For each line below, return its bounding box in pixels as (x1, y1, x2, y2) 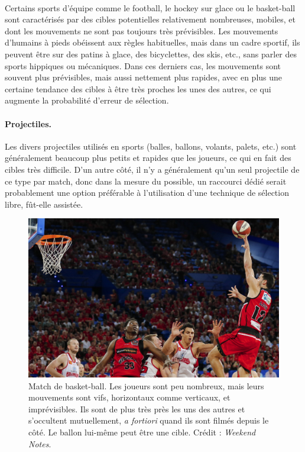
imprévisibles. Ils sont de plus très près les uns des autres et (28, 402, 245, 415)
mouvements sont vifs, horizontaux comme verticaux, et (28, 391, 231, 403)
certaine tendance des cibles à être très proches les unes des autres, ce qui (5, 82, 271, 95)
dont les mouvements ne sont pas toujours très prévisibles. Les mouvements (5, 24, 278, 37)
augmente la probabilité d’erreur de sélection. (5, 94, 169, 106)
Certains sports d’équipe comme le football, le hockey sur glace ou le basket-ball (5, 1, 296, 14)
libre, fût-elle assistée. (5, 198, 83, 210)
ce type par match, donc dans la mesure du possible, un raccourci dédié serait (5, 175, 287, 187)
